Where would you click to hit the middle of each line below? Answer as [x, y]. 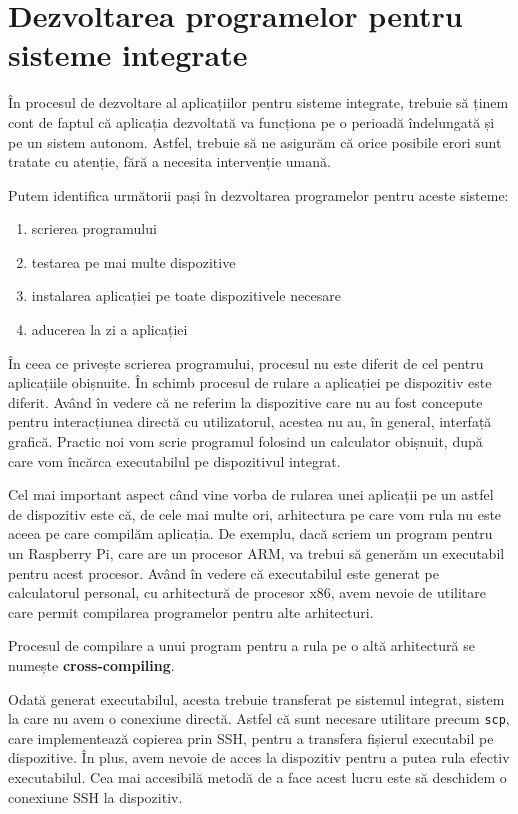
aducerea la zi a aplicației [109, 329]
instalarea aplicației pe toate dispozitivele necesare [186, 295]
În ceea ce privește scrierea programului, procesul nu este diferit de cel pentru [246, 362]
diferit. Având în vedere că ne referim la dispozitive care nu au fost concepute [245, 401]
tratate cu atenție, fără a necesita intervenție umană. [169, 161]
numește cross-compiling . [91, 664]
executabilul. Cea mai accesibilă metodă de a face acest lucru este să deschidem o [257, 777]
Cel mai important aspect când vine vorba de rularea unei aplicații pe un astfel [251, 494]
